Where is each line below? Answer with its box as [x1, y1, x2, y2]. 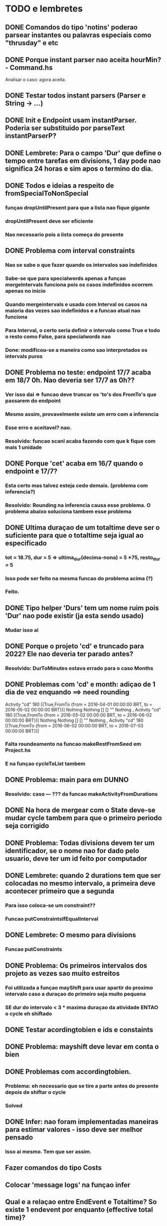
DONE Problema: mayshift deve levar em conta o [5, 1042, 159, 1051]
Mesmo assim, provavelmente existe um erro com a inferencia [5, 411, 159, 418]
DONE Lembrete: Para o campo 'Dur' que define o [5, 149, 162, 157]
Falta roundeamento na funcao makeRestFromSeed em [5, 740, 141, 747]
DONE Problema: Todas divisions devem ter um [5, 839, 155, 847]
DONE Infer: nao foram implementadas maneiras [5, 1117, 159, 1126]
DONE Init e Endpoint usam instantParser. [5, 116, 137, 125]
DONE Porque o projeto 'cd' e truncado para [5, 642, 144, 651]
